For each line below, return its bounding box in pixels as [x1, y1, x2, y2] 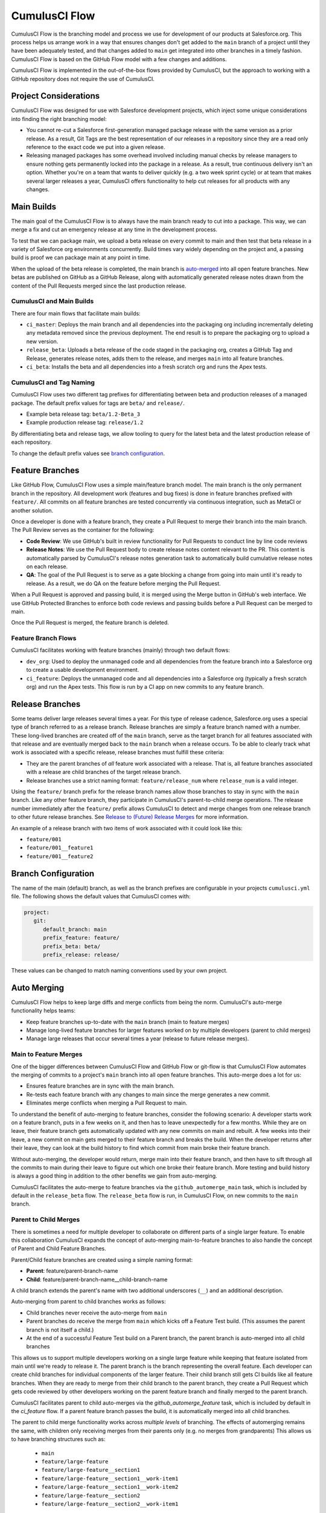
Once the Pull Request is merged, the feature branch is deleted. [11, 619, 169, 626]
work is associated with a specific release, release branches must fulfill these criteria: [11, 749, 225, 756]
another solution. [11, 507, 54, 514]
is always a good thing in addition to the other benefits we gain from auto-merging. [11, 1172, 217, 1180]
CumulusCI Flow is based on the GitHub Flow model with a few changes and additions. [11, 55, 227, 63]
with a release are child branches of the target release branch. [26, 769, 181, 776]
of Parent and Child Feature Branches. [11, 1245, 107, 1252]
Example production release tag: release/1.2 [26, 419, 144, 426]
